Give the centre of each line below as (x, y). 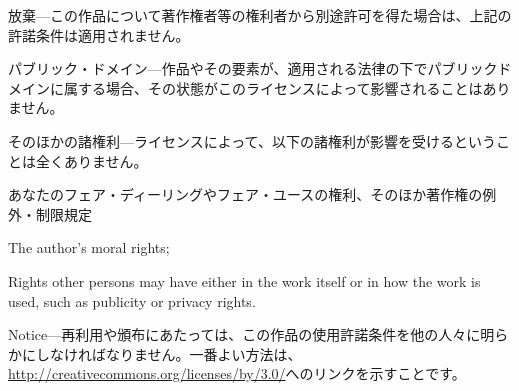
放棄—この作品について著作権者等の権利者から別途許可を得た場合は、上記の (260, 15)
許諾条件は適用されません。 (99, 34)
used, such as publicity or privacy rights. (132, 300)
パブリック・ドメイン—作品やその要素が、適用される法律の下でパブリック (253, 68)
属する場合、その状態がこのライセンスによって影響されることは (273, 87)
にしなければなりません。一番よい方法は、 (161, 353)
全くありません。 (91, 160)
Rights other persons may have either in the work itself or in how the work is (244, 280)
